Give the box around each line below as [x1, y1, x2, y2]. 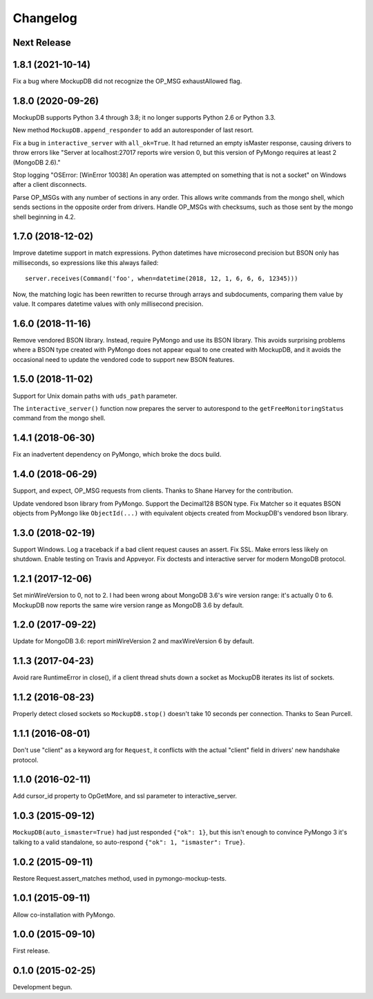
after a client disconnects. [12, 181, 87, 189]
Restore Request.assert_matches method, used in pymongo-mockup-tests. [12, 874, 227, 882]
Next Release [12, 37, 72, 48]
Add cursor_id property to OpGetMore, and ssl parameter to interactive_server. [12, 792, 238, 800]
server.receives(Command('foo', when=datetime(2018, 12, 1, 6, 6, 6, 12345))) [25, 275, 298, 283]
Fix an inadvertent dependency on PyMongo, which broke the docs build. [12, 450, 222, 459]
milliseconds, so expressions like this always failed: [12, 258, 159, 266]
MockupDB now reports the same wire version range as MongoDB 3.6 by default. [12, 601, 245, 609]
